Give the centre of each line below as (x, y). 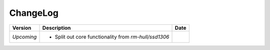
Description (56, 28)
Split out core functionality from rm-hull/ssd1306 (112, 37)
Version (22, 28)
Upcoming (24, 37)
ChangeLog (34, 13)
